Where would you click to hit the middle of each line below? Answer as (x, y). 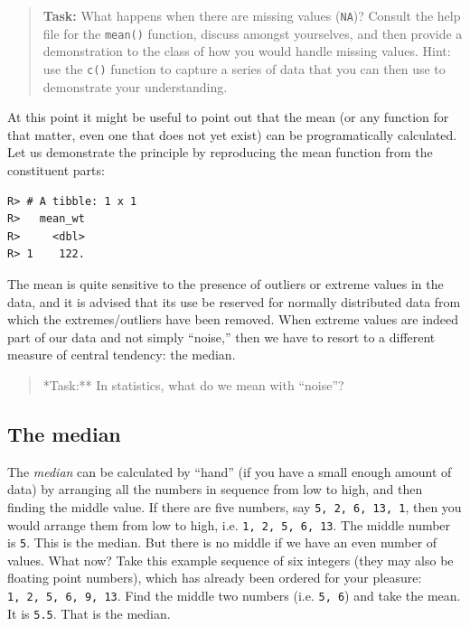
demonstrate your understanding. (135, 86)
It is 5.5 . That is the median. (89, 613)
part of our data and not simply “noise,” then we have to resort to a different (221, 336)
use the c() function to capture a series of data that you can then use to (244, 68)
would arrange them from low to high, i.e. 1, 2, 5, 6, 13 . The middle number (229, 524)
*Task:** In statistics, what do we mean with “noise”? (193, 384)
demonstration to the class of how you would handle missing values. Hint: (247, 51)
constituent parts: (56, 169)
